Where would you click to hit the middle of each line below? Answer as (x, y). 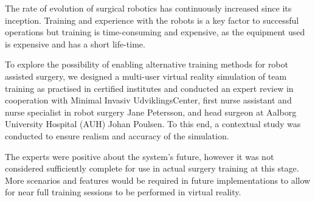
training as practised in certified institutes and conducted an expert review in (149, 88)
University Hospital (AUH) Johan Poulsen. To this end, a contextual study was (153, 124)
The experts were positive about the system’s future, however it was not (140, 156)
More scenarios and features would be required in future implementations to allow (158, 180)
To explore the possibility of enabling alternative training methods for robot (147, 64)
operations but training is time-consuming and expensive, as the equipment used (155, 32)
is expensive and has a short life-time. (75, 44)
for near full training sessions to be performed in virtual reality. (123, 192)
